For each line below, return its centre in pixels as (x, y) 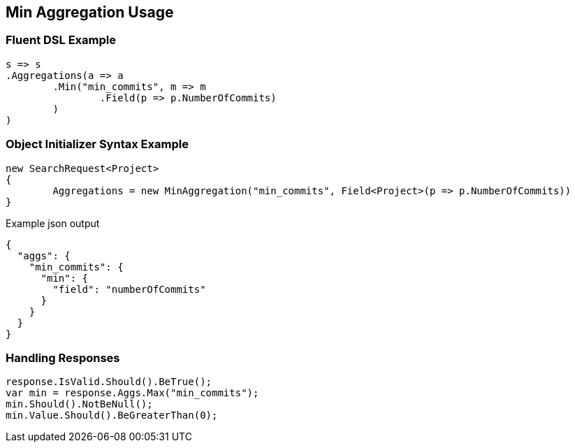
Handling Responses (63, 357)
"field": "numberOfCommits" (129, 289)
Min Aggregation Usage (90, 12)
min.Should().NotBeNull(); (79, 404)
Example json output (53, 223)
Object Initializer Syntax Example (97, 144)
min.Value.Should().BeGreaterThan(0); (112, 416)
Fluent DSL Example (61, 40)
